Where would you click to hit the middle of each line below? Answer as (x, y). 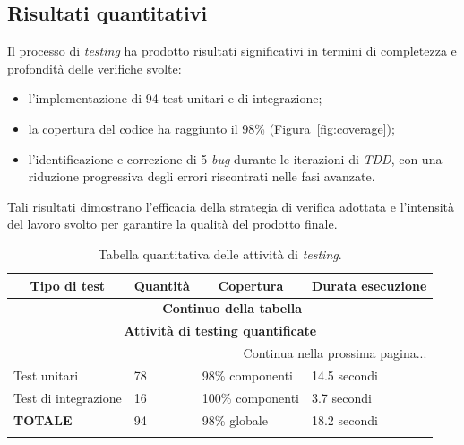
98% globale (235, 419)
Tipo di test (68, 285)
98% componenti (247, 375)
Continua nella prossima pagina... (335, 353)
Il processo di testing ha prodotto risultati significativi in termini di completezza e (232, 51)
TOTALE (43, 419)
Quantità (162, 285)
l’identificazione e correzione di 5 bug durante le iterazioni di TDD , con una (235, 158)
